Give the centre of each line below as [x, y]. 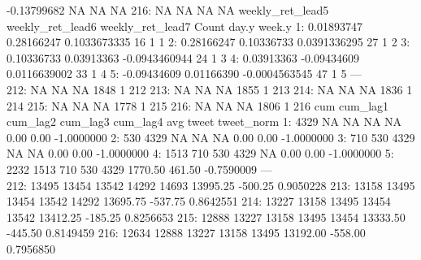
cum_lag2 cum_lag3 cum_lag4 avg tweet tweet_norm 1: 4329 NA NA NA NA [204, 121]
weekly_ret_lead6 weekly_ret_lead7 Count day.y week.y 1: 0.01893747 [184, 26]
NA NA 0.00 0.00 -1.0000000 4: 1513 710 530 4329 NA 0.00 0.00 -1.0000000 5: [200, 153]
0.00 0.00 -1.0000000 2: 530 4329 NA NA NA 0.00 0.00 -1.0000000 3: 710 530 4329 [211, 137]
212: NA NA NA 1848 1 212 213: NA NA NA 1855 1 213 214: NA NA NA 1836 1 [210, 89]
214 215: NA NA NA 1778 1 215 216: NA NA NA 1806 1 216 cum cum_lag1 [198, 105]
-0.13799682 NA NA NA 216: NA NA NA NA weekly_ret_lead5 [168, 10]
